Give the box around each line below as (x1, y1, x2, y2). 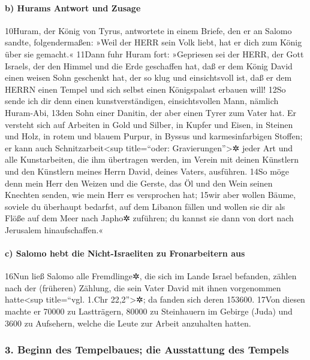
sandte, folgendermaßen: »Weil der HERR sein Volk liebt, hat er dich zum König (5, 36, 302, 48)
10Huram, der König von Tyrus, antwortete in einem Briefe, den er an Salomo (5, 24, 292, 36)
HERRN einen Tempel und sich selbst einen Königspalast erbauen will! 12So (5, 83, 286, 95)
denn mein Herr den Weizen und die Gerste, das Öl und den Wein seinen (5, 176, 273, 189)
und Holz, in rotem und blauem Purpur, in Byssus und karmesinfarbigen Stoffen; (5, 130, 303, 142)
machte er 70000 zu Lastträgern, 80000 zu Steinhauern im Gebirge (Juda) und (5, 305, 293, 318)
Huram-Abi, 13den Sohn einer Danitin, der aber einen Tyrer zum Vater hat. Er (5, 106, 297, 118)
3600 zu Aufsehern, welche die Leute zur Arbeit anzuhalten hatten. (5, 316, 251, 329)
